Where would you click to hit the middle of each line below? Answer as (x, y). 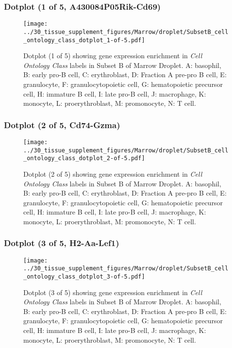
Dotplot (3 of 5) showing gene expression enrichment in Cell (113, 292)
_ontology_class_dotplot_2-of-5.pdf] (84, 158)
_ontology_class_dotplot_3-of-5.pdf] (84, 277)
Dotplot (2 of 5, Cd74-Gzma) (62, 124)
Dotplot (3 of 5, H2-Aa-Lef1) (62, 243)
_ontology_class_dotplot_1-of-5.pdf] (84, 40)
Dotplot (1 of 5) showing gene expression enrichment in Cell (113, 56)
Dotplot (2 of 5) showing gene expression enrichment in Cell (113, 174)
